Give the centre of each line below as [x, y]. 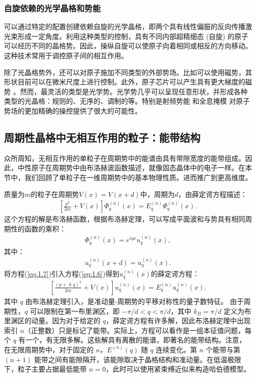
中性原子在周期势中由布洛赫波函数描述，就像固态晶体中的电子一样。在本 [135, 168]
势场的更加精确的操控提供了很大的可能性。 [73, 110]
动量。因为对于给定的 [66, 320]
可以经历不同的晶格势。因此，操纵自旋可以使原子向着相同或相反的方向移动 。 [128, 46]
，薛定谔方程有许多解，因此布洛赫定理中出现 [178, 320]
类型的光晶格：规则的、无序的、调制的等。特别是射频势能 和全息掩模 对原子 [127, 101]
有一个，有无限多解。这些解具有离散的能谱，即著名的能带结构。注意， [132, 340]
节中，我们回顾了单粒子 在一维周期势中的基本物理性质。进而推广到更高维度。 [128, 177]
